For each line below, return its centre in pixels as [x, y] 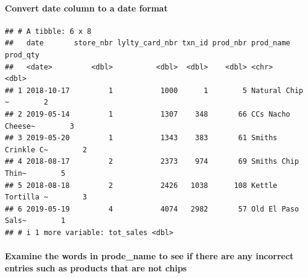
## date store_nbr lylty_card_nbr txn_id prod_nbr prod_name [148, 43]
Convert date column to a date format [86, 8]
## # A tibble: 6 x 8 [48, 31]
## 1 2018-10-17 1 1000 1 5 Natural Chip [154, 90]
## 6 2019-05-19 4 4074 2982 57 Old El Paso [152, 209]
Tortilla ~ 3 [46, 197]
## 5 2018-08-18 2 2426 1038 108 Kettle [141, 185]
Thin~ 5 [35, 173]
